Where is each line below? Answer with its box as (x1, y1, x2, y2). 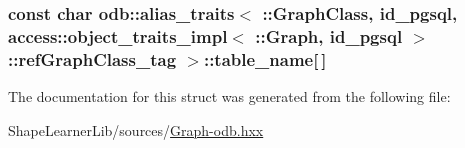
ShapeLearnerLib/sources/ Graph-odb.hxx (8, 119, 264, 140)
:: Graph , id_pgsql (255, 23, 403, 48)
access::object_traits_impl (8, 23, 228, 48)
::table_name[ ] (203, 46, 327, 71)
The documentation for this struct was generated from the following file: (8, 86, 451, 107)
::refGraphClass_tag (8, 46, 177, 71)
